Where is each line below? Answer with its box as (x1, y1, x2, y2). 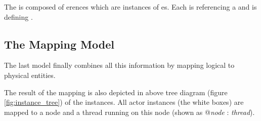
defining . (4, 11, 33, 22)
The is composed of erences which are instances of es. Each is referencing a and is (4, 2, 257, 12)
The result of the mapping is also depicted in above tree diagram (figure (4, 87, 228, 97)
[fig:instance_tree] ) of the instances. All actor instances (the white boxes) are (4, 97, 244, 107)
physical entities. (4, 69, 56, 80)
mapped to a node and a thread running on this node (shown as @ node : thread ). (4, 106, 255, 117)
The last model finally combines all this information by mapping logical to (4, 60, 235, 70)
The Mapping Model (4, 36, 114, 52)
